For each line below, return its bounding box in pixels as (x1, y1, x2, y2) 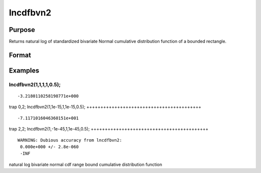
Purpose (9, 26, 35, 34)
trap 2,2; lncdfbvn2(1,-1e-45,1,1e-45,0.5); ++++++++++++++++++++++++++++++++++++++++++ (9, 126, 209, 132)
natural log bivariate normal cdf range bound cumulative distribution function (9, 161, 162, 167)
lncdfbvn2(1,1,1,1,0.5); (9, 81, 61, 88)
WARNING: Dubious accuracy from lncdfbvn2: (17, 137, 122, 143)
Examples (9, 66, 40, 74)
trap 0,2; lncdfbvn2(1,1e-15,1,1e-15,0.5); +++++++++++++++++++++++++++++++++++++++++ (9, 104, 202, 110)
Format (9, 51, 31, 59)
